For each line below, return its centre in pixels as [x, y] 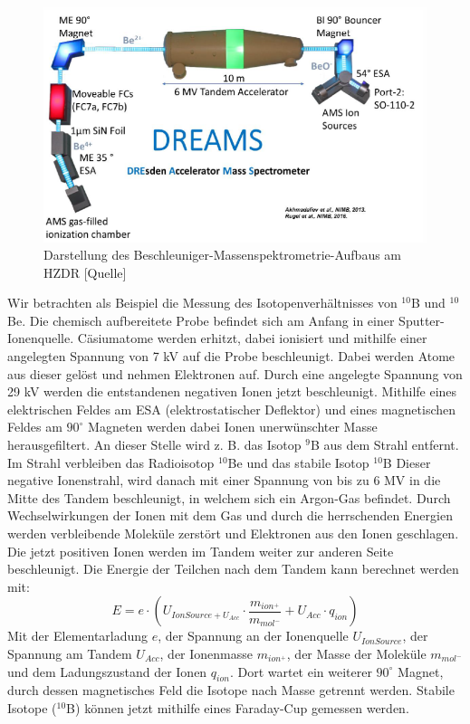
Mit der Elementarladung [78, 636]
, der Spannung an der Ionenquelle [253, 636]
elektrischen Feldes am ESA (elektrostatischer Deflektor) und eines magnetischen [232, 409]
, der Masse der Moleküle [356, 653]
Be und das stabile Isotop [298, 462]
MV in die [412, 480]
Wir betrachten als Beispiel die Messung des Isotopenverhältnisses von [202, 303]
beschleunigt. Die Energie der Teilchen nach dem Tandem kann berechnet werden [233, 569]
